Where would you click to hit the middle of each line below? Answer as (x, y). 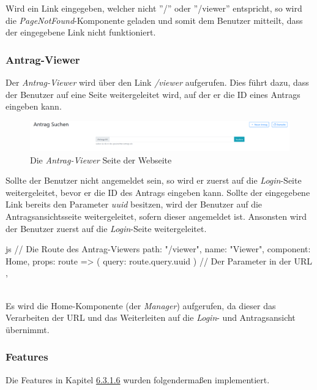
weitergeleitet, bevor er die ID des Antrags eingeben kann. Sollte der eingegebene (158, 192)
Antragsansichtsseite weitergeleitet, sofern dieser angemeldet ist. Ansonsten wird (156, 216)
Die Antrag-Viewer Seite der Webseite (101, 159)
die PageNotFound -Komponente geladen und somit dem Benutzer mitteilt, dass (154, 20)
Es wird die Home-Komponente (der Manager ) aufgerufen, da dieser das (141, 305)
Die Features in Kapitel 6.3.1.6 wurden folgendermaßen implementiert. (138, 379)
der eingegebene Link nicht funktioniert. (81, 32)
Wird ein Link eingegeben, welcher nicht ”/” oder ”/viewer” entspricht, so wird (154, 8)
